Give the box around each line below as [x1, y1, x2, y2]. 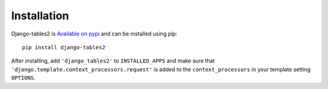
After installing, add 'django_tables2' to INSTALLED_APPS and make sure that [11, 57, 215, 64]
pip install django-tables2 [22, 44, 106, 51]
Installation [11, 9, 69, 22]
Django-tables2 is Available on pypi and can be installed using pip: [11, 30, 177, 37]
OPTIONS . [11, 74, 36, 81]
